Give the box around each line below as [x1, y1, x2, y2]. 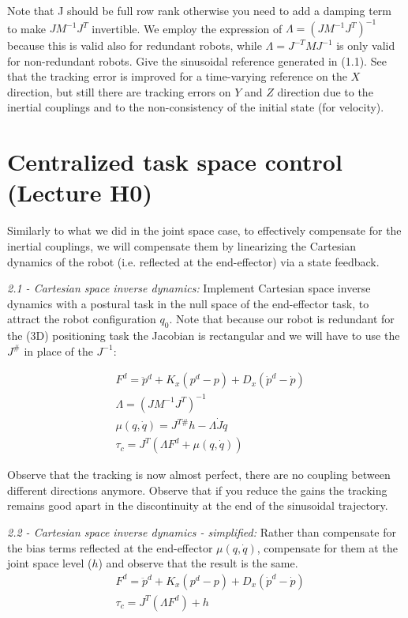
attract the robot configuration [7, 311, 156, 327]
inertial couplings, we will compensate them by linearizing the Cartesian [7, 237, 357, 254]
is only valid [336, 37, 395, 54]
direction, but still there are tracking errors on [7, 83, 231, 100]
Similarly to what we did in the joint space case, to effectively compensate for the [7, 222, 402, 239]
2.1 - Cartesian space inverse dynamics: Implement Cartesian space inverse [7, 280, 371, 296]
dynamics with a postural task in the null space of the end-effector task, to [7, 295, 369, 311]
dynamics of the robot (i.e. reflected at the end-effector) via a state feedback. [7, 253, 380, 269]
